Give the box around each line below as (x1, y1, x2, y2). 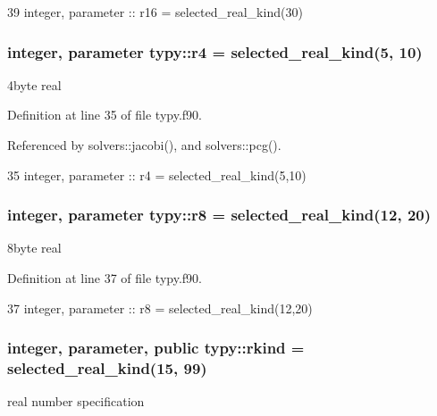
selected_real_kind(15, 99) (7, 357, 207, 379)
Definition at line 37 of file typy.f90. (7, 269, 203, 287)
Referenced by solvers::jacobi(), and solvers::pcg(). (7, 136, 282, 154)
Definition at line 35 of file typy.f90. (7, 105, 203, 124)
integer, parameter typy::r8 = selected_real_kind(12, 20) (7, 204, 432, 226)
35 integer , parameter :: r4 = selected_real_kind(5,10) (7, 165, 307, 184)
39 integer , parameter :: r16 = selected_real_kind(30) (7, 3, 303, 21)
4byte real (7, 75, 62, 94)
